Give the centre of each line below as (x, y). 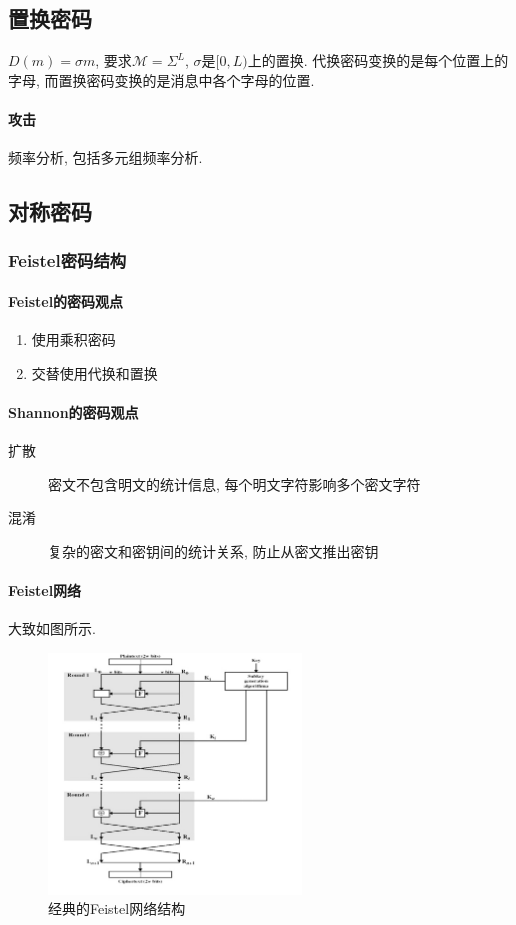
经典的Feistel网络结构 (117, 908)
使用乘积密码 (73, 339)
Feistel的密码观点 (66, 301)
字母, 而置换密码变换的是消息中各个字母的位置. (161, 79)
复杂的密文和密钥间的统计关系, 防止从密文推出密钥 (213, 550)
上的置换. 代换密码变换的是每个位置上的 (378, 60)
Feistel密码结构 (67, 260)
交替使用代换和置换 (94, 372)
